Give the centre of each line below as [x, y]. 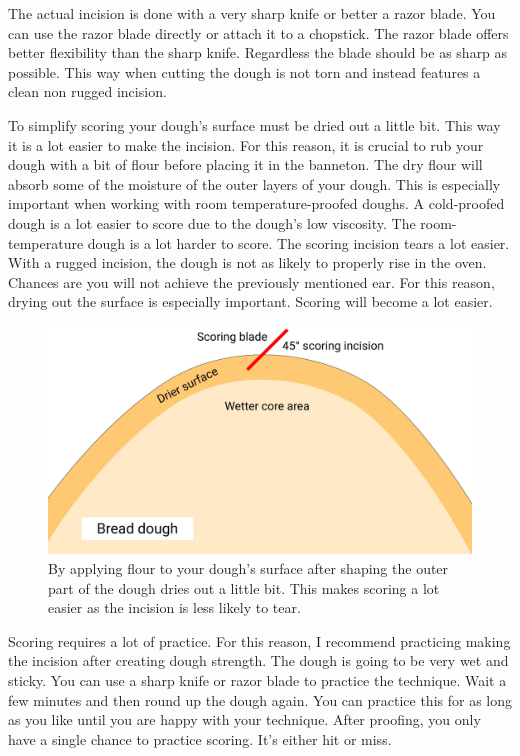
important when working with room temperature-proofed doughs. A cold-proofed [256, 203]
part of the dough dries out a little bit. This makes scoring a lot [244, 587]
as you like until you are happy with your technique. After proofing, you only [244, 719]
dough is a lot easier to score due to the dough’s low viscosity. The [212, 222]
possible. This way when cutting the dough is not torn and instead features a [244, 71]
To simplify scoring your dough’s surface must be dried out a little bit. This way [254, 124]
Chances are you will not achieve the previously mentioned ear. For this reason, [251, 281]
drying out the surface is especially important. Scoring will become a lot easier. [250, 301]
